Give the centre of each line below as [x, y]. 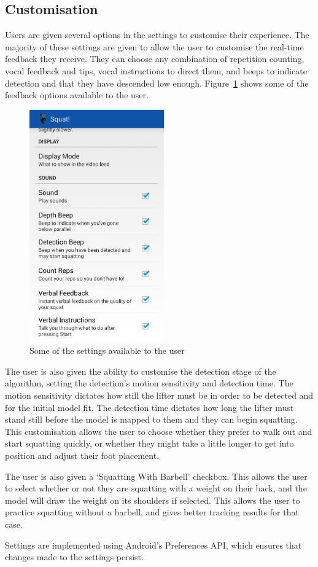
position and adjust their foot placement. [82, 456]
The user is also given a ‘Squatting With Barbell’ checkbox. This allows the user [156, 476]
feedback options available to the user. [77, 95]
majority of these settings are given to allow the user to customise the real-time [154, 46]
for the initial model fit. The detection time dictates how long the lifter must [149, 407]
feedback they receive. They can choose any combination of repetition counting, [155, 59]
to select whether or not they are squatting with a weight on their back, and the [156, 488]
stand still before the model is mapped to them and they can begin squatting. [151, 419]
